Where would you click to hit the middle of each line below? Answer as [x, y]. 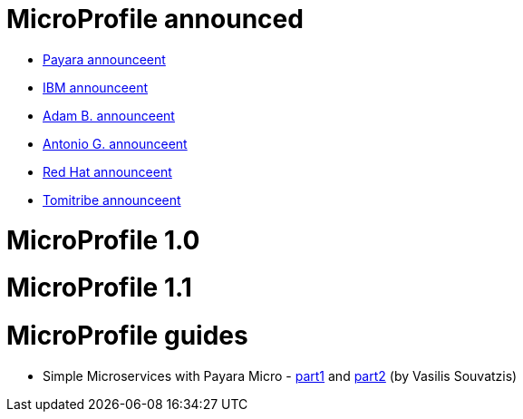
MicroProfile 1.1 [99, 288]
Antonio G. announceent [115, 143]
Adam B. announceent [109, 115]
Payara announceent [104, 59]
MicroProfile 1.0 [103, 240]
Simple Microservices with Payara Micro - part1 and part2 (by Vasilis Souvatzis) [280, 375]
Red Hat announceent [107, 171]
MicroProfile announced [155, 19]
